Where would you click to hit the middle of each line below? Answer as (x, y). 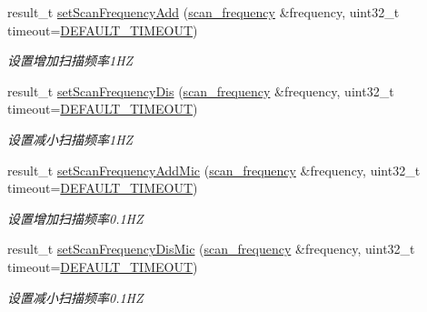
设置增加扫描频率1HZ (70, 60)
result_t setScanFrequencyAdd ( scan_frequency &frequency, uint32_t (204, 12)
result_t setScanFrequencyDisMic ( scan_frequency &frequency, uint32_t (211, 249)
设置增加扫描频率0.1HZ (75, 218)
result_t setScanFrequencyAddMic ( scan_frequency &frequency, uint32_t (214, 170)
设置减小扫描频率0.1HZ (75, 297)
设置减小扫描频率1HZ (70, 139)
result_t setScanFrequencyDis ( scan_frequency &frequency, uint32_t (201, 91)
